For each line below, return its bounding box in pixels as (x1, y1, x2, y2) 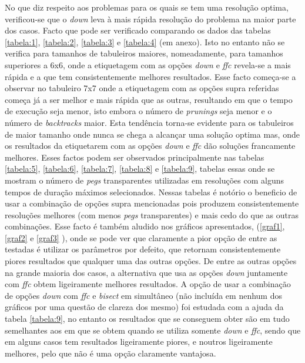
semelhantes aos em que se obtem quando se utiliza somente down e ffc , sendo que (5, 324, 301, 336)
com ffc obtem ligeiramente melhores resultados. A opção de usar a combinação (5, 278, 291, 290)
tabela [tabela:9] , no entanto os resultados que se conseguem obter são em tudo (5, 312, 290, 325)
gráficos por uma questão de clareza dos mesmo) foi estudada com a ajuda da (5, 301, 284, 313)
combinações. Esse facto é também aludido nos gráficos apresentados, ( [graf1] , (5, 220, 285, 232)
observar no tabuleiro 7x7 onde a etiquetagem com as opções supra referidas (5, 82, 279, 94)
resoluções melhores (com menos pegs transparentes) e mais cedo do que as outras (5, 208, 299, 221)
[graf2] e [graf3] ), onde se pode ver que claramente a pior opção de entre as (5, 231, 277, 244)
